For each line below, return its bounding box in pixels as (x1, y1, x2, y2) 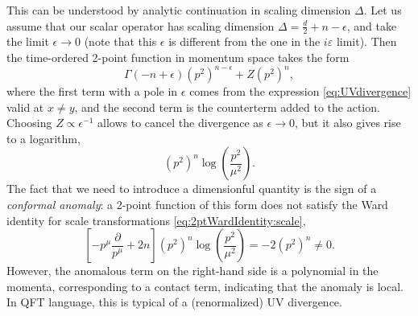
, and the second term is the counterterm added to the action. (74, 98, 380, 115)
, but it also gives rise (294, 114, 401, 131)
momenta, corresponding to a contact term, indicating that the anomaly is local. (6, 277, 404, 294)
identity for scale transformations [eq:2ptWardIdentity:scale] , (6, 211, 306, 228)
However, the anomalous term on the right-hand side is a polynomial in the (6, 262, 379, 279)
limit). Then (336, 33, 397, 50)
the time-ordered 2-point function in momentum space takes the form (6, 49, 350, 66)
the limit (6, 33, 49, 50)
